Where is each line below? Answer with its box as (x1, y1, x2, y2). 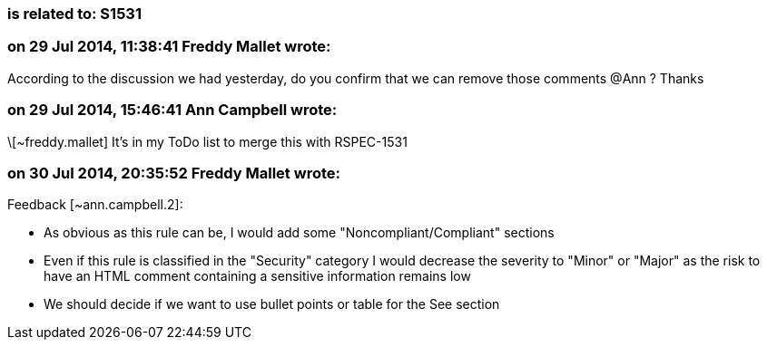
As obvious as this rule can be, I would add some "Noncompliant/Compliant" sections (44, 225, 555, 241)
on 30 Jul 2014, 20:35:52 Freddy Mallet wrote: (7, 163, 340, 182)
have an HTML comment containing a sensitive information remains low (44, 268, 471, 284)
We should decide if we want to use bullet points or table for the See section (44, 296, 500, 313)
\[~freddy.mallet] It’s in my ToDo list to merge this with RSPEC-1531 (7, 133, 408, 149)
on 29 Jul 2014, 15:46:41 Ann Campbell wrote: (7, 101, 338, 120)
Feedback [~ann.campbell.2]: (7, 197, 183, 213)
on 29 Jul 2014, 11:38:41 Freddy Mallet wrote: (7, 37, 331, 56)
